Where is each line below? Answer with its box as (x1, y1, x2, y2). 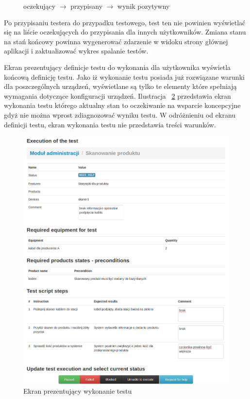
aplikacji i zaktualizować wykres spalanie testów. (4, 46, 149, 56)
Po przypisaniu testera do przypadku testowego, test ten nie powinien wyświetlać (4, 17, 246, 27)
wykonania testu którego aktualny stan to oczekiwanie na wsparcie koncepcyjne (4, 100, 241, 110)
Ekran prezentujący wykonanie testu (23, 385, 132, 396)
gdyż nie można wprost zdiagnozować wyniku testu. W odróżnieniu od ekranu (4, 109, 236, 120)
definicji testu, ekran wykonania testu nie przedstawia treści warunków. (4, 119, 216, 129)
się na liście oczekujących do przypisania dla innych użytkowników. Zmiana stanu (4, 27, 246, 37)
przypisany (70, 1, 103, 11)
